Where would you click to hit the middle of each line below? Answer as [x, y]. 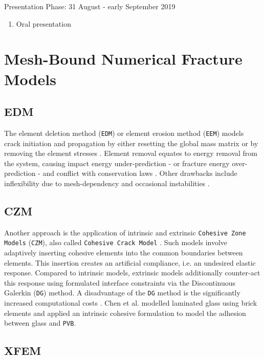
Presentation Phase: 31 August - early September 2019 [90, 6]
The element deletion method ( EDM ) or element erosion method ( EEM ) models [124, 133]
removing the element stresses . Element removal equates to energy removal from [131, 153]
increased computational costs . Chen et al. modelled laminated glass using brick [131, 303]
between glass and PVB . [40, 323]
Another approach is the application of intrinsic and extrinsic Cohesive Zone [125, 232]
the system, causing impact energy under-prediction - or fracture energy [117, 163]
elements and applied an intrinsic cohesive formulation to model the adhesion [125, 313]
